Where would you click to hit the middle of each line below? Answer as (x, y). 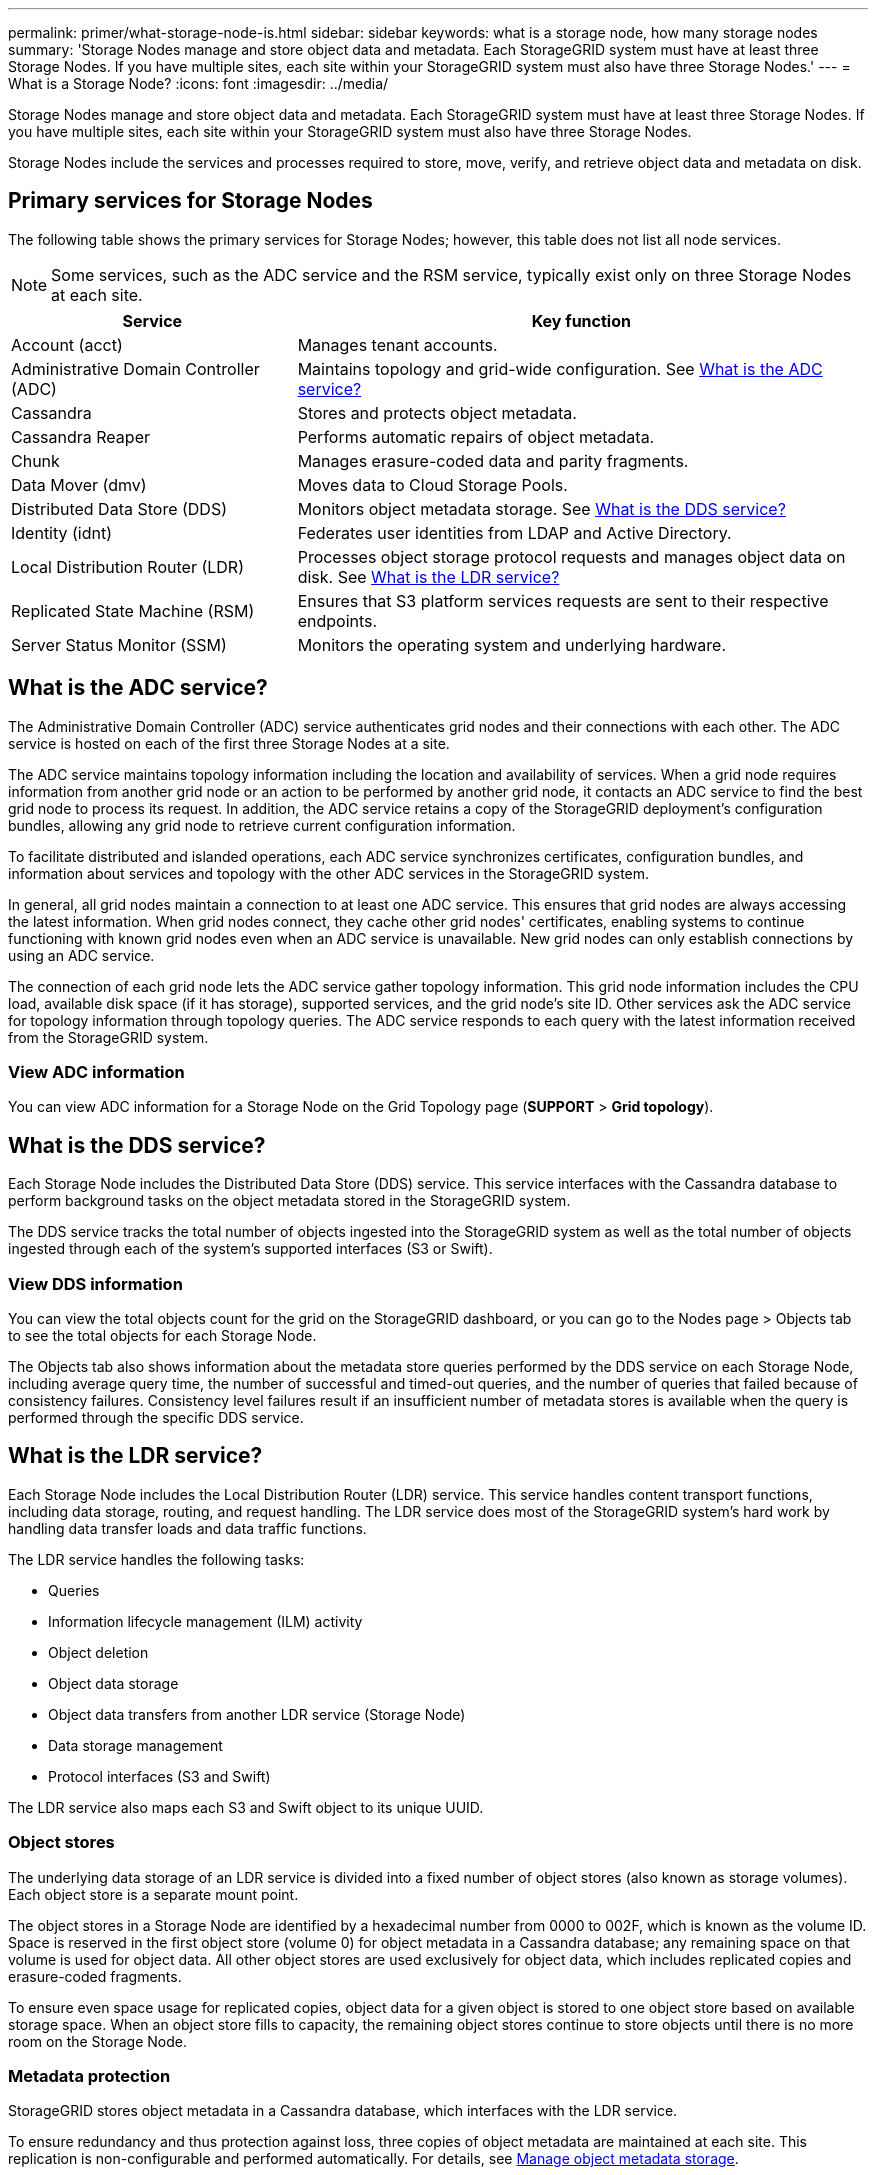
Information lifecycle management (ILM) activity (205, 1621)
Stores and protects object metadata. (437, 412)
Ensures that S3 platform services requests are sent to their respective (563, 600)
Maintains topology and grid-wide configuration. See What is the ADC (560, 368)
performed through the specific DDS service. (156, 1418)
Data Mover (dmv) (79, 484)
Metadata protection (89, 2076)
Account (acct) (67, 344)
